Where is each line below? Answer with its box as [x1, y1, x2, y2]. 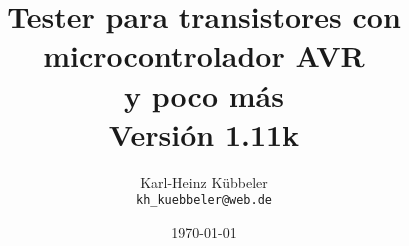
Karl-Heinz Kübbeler [140, 171, 268, 192]
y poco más [124, 74, 284, 115]
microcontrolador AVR [43, 35, 365, 76]
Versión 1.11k [108, 113, 300, 154]
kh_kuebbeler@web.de [135, 193, 273, 208]
